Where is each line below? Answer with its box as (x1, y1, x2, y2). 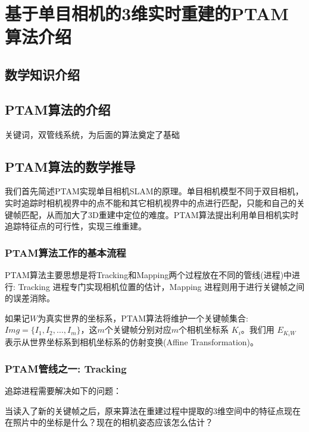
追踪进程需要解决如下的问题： (5, 384, 121, 397)
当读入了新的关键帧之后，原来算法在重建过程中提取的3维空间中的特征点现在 (5, 404, 301, 417)
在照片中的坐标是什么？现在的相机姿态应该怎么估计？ (5, 416, 213, 428)
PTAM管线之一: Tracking (5, 361, 127, 376)
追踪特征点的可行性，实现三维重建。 (5, 220, 146, 232)
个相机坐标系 (179, 323, 229, 336)
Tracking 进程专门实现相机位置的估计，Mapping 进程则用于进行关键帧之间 (18, 280, 305, 292)
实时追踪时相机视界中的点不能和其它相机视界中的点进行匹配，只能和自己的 (5, 196, 296, 209)
